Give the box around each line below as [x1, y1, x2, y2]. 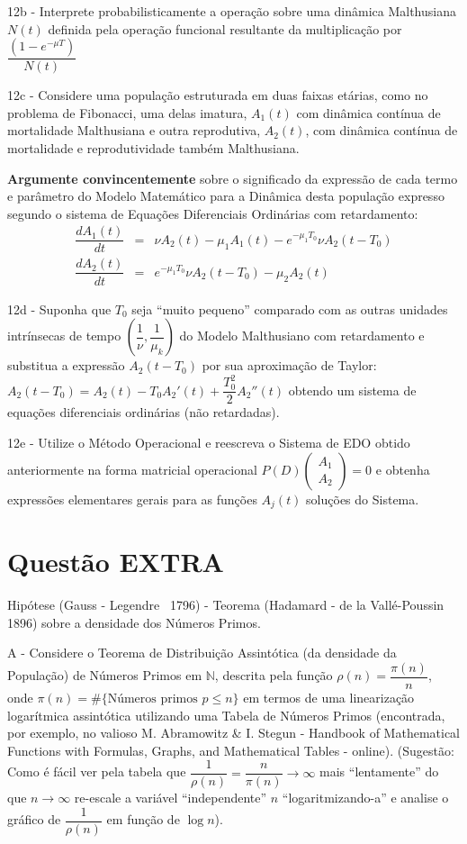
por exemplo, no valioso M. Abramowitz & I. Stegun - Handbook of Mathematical [7, 723, 461, 742]
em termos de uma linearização [243, 687, 415, 706]
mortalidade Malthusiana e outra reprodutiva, [7, 121, 261, 140]
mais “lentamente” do [319, 762, 439, 781]
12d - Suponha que [7, 299, 112, 318]
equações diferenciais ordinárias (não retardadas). [7, 403, 280, 422]
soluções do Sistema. [306, 489, 419, 508]
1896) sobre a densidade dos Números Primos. [7, 613, 261, 631]
